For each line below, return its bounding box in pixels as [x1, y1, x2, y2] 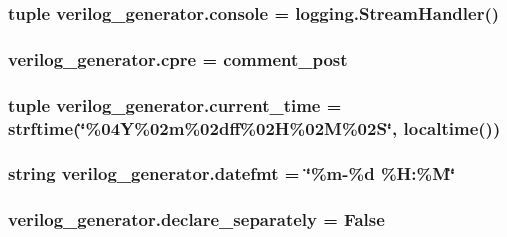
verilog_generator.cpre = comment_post [8, 46, 348, 71]
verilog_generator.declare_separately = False [8, 207, 385, 232]
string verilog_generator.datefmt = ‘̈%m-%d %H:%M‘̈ [8, 161, 456, 186]
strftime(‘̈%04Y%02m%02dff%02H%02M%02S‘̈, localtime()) [8, 115, 501, 140]
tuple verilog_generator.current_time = [8, 92, 342, 117]
